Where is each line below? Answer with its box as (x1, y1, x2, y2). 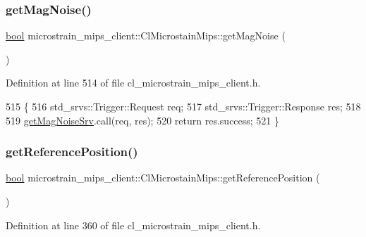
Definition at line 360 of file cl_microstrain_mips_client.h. (6, 217, 261, 232)
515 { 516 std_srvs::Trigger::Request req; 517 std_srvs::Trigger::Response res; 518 (6, 99, 361, 113)
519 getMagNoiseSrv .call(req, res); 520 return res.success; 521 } (6, 113, 280, 127)
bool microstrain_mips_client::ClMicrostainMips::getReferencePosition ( (6, 170, 320, 185)
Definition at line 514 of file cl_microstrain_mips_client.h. (6, 75, 261, 90)
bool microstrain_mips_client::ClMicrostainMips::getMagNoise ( (6, 28, 286, 43)
